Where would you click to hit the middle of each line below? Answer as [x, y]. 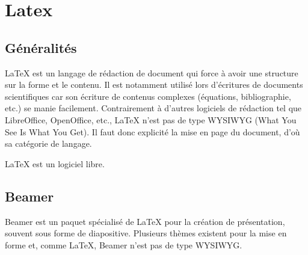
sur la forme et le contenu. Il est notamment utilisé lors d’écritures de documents [154, 84]
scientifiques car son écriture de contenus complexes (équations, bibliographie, [148, 96]
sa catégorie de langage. [48, 143]
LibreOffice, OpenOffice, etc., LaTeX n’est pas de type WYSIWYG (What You [151, 119]
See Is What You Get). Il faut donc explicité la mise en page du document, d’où [152, 131]
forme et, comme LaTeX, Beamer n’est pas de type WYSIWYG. [124, 244]
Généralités [41, 47]
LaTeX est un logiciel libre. [55, 163]
